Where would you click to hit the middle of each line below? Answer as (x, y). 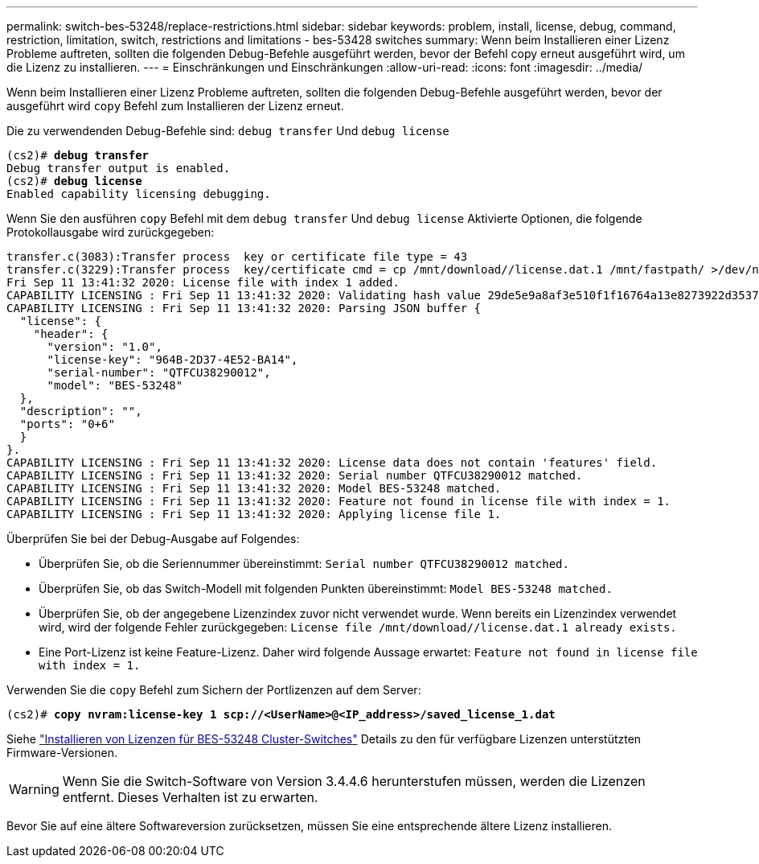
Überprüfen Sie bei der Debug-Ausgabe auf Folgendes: (153, 539)
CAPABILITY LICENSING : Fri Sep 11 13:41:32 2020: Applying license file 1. (254, 514)
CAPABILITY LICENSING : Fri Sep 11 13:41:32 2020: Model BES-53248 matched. (254, 488)
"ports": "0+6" (67, 424)
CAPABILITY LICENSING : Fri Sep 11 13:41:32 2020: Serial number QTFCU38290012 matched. (295, 475)
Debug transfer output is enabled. (119, 168)
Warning (34, 789)
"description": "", (81, 411)
